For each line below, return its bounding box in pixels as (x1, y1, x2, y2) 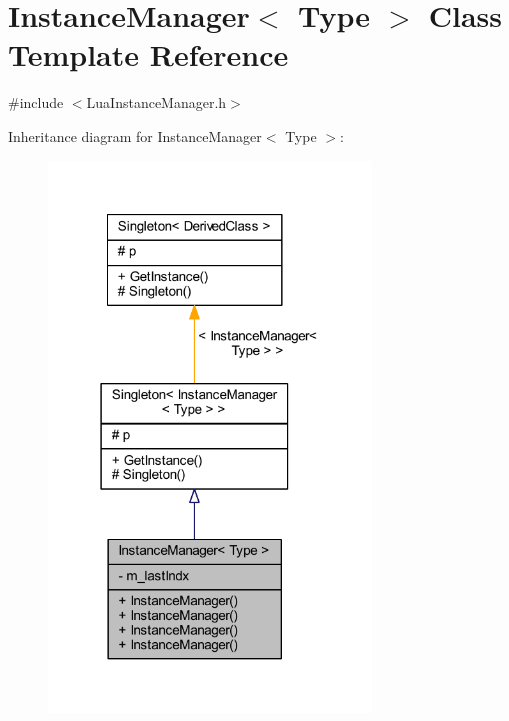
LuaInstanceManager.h (86, 92, 227, 113)
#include (8, 92, 64, 113)
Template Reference (8, 34, 289, 75)
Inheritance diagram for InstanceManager (8, 125, 262, 146)
